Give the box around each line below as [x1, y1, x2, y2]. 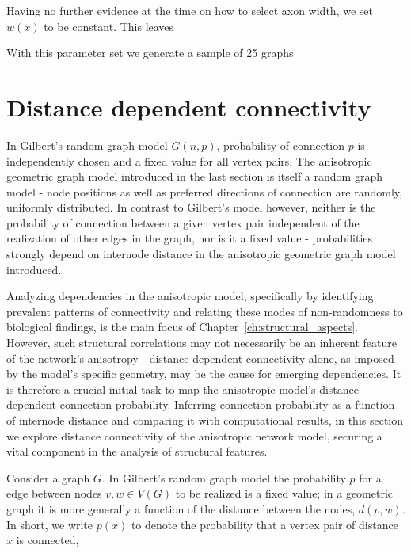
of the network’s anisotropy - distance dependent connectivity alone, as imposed [6, 349, 394, 366]
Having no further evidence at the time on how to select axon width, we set [6, 2, 373, 18]
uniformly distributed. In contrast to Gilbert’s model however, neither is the [6, 199, 376, 215]
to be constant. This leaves [44, 17, 174, 34]
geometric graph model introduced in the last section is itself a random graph [6, 168, 382, 185]
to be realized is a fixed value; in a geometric [175, 485, 394, 502]
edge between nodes [6, 485, 102, 502]
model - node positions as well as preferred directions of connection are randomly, [6, 183, 402, 200]
